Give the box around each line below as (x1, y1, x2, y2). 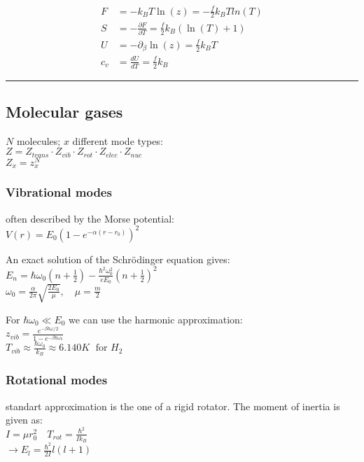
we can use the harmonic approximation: (69, 311, 243, 326)
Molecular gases (6, 101, 123, 122)
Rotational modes (6, 371, 108, 388)
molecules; (16, 133, 61, 148)
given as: (6, 412, 43, 427)
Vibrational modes (6, 183, 112, 201)
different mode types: (72, 133, 163, 148)
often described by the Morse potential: (6, 211, 174, 225)
